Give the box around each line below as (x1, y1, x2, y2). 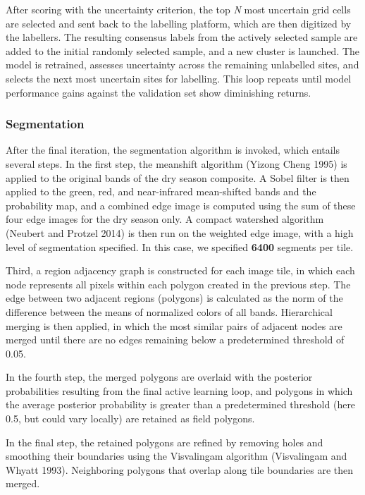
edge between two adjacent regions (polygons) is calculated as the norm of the (6, 291, 343, 305)
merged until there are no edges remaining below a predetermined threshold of (6, 332, 345, 347)
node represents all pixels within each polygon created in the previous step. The (6, 276, 351, 291)
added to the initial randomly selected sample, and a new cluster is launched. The (6, 43, 360, 58)
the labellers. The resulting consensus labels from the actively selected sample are (6, 30, 358, 44)
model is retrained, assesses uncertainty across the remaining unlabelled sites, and (6, 57, 359, 72)
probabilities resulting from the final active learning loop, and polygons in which (6, 383, 353, 398)
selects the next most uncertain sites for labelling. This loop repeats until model (6, 71, 352, 85)
